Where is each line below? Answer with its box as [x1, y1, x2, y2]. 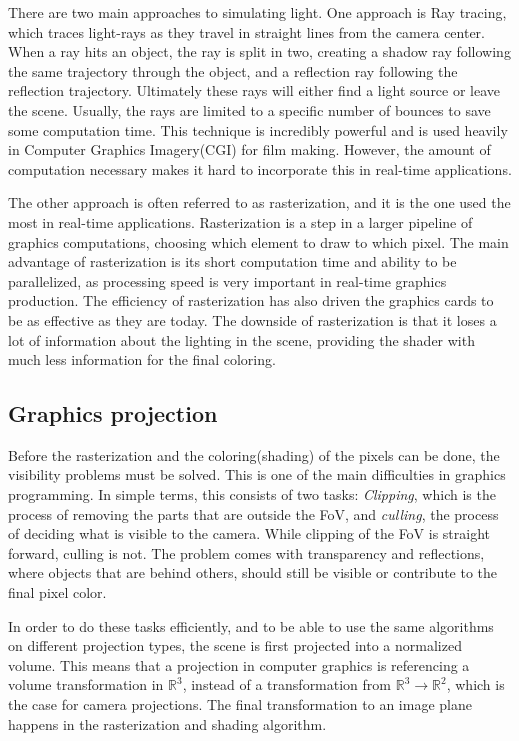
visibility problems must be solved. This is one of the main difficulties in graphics [8, 464, 506, 485]
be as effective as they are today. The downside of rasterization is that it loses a [8, 309, 497, 330]
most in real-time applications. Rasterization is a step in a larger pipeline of [8, 211, 473, 232]
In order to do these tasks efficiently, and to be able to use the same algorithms [8, 615, 494, 636]
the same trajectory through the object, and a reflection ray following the [8, 60, 458, 81]
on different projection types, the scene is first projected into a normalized [8, 635, 462, 656]
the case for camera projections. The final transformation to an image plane [8, 694, 472, 715]
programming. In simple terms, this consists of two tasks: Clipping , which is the [8, 484, 496, 505]
